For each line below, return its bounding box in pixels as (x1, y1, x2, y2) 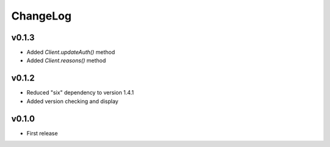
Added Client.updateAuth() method (26, 49, 116, 56)
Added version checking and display (26, 98, 119, 105)
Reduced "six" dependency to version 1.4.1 (26, 89, 134, 96)
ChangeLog (11, 9, 71, 23)
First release (26, 129, 58, 137)
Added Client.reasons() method (26, 57, 106, 64)
